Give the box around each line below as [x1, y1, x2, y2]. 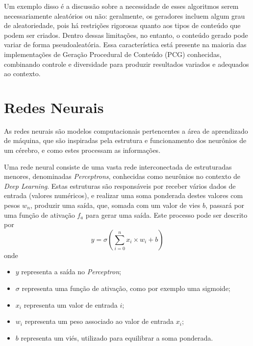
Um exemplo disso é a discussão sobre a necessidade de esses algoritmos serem [4, 1, 239, 11]
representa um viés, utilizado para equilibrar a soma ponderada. [21, 332, 213, 343]
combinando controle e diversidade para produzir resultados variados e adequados [4, 58, 249, 69]
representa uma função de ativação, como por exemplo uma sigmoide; [22, 283, 230, 293]
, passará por [205, 200, 245, 210]
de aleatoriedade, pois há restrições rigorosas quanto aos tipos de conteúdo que [4, 20, 241, 30]
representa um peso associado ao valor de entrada [25, 316, 174, 326]
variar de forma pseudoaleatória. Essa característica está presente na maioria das [4, 39, 247, 50]
